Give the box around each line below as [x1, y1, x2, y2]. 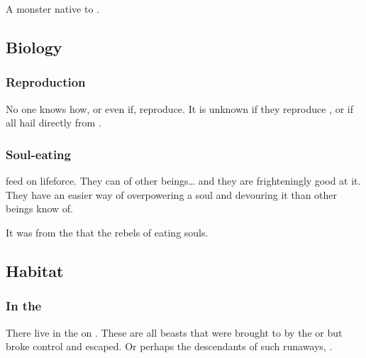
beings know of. [6, 201, 73, 216]
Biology [6, 36, 62, 58]
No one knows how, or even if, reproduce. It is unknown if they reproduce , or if [6, 101, 354, 116]
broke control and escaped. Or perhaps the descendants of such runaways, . [6, 339, 333, 354]
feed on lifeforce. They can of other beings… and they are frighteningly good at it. [6, 173, 361, 188]
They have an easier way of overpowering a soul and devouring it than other [6, 187, 338, 202]
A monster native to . [6, 1, 99, 16]
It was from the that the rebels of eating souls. [6, 224, 209, 239]
